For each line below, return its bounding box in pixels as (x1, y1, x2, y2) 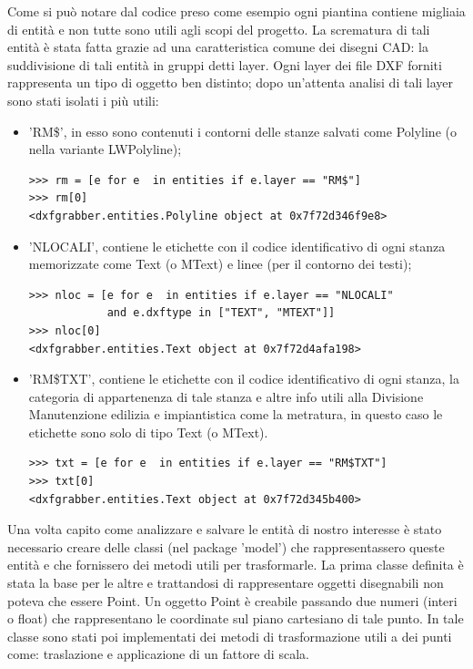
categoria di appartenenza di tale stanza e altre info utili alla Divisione (28, 386, 424, 406)
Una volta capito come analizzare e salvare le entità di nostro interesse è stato (7, 520, 442, 539)
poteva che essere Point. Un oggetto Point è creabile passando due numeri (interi (7, 591, 458, 610)
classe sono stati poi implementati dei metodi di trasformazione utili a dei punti (7, 626, 452, 645)
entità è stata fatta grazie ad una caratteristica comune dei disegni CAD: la (7, 37, 428, 57)
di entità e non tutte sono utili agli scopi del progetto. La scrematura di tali (7, 19, 430, 38)
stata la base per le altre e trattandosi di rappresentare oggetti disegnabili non (7, 573, 444, 592)
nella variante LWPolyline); (28, 139, 182, 159)
